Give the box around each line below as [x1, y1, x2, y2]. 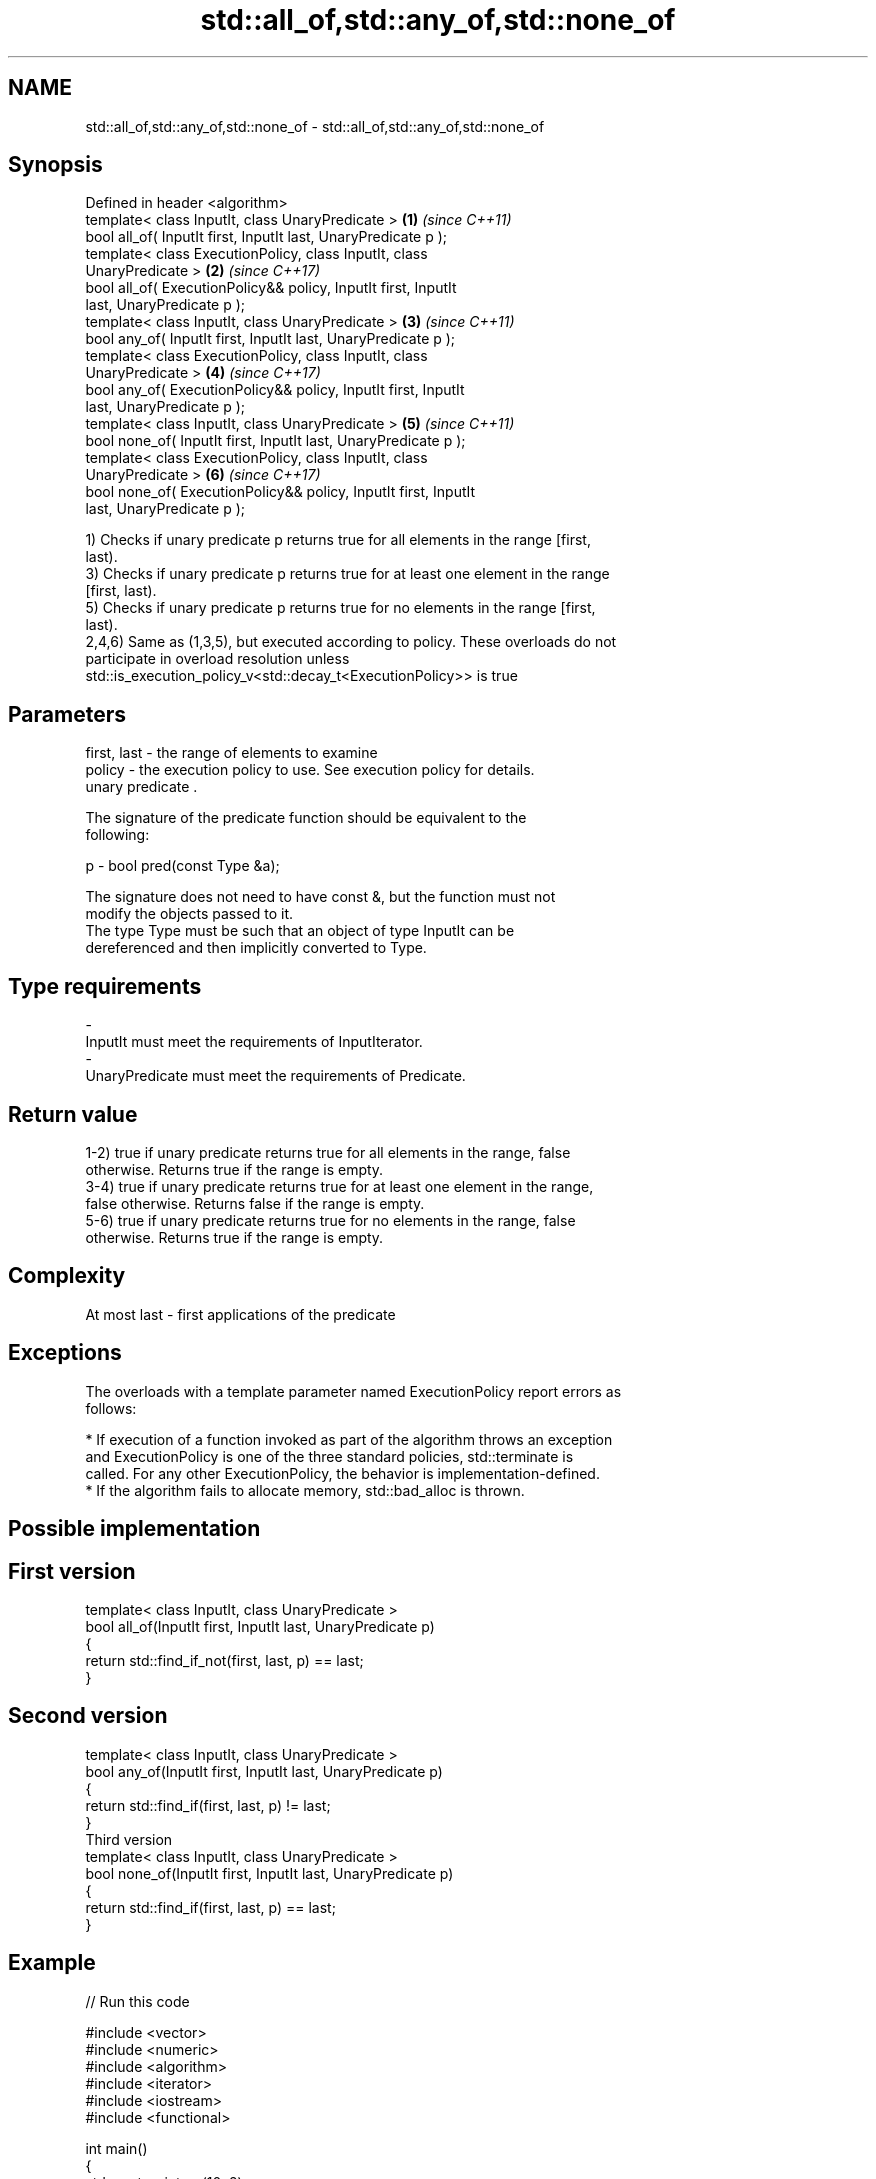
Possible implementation [8, 1516, 261, 1542]
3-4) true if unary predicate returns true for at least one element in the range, [85, 1177, 594, 1195]
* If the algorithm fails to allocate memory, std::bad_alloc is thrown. [85, 1481, 525, 1499]
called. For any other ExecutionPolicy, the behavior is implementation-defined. [85, 1464, 600, 1482]
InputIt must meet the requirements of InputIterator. [85, 1033, 423, 1051]
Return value [8, 1101, 138, 1127]
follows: [85, 1399, 137, 1417]
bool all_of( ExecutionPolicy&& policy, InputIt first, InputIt [85, 279, 457, 297]
